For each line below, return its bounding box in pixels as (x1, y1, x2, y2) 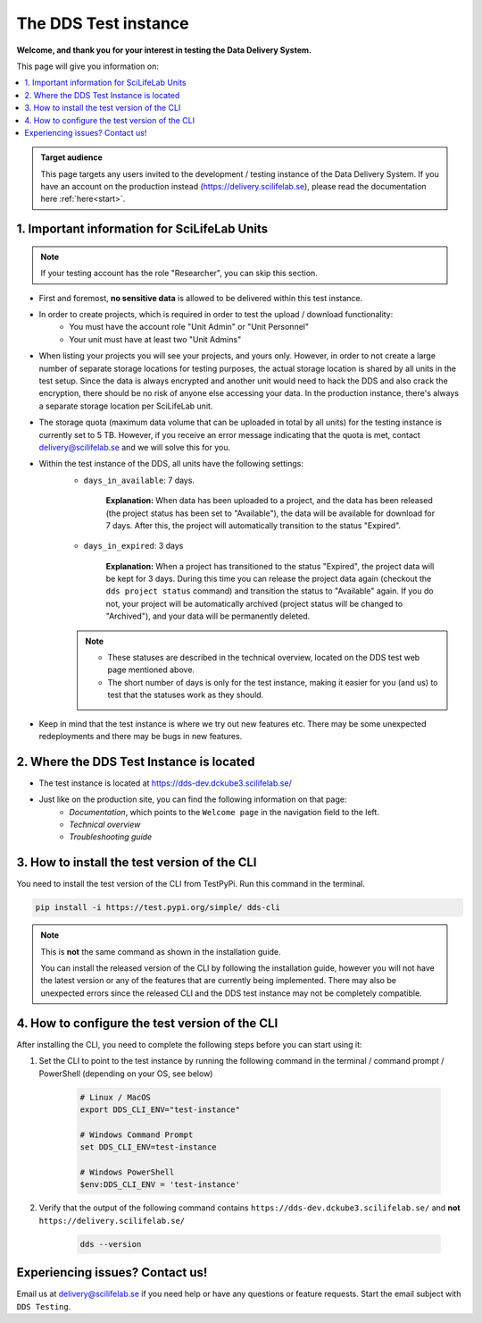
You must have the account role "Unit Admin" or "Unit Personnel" (69, 322, 310, 333)
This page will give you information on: (16, 61, 160, 72)
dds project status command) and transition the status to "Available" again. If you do (105, 586, 434, 596)
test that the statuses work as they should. (107, 689, 264, 701)
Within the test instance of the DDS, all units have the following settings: (38, 459, 303, 469)
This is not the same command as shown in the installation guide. (40, 946, 281, 956)
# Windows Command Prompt (79, 1129, 194, 1140)
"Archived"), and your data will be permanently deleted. (105, 611, 311, 621)
